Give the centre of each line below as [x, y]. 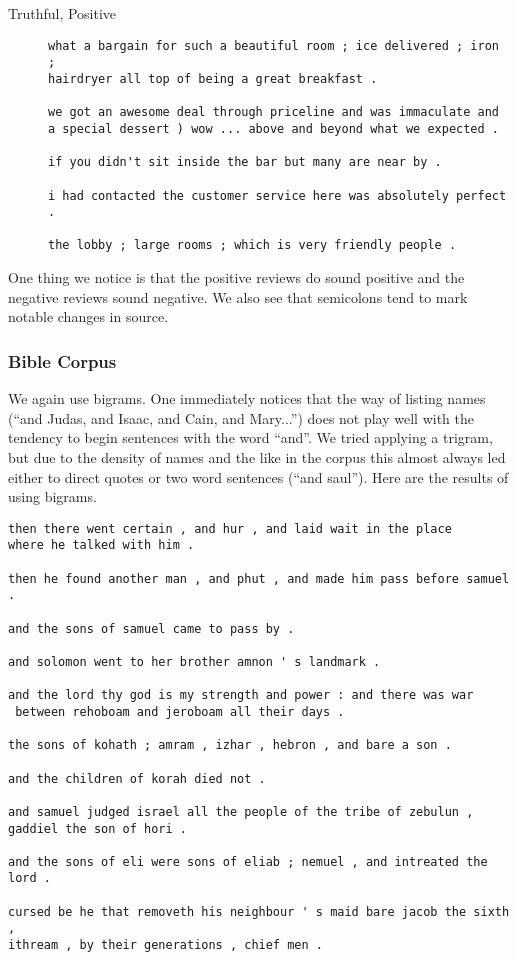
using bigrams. [52, 496]
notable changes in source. [88, 316]
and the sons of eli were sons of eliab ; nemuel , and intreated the [248, 861]
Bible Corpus [62, 360]
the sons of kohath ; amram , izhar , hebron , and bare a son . [230, 745]
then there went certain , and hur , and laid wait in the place [230, 528]
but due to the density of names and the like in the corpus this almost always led [257, 456]
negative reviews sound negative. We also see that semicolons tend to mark [238, 296]
